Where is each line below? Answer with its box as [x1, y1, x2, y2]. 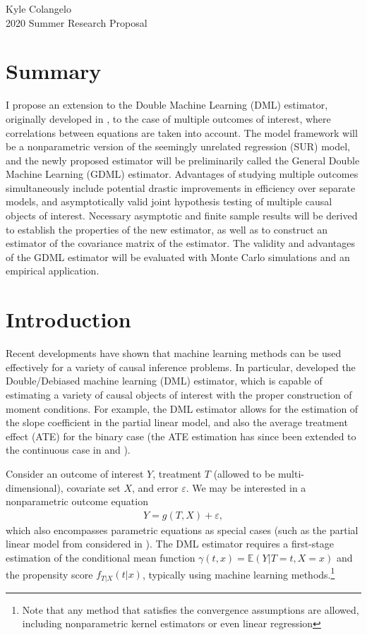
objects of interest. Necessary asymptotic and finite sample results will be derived [6, 208, 358, 223]
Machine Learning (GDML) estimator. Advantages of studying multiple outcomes [6, 167, 359, 181]
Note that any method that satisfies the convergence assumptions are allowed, [22, 602, 359, 617]
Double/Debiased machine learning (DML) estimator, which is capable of [6, 373, 323, 388]
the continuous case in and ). [6, 442, 131, 457]
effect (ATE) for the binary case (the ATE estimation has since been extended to [6, 428, 356, 443]
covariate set [66, 480, 121, 495]
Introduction [6, 305, 131, 334]
